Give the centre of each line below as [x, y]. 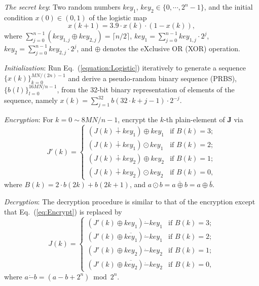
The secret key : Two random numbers [62, 7]
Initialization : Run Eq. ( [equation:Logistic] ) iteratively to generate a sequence [125, 68]
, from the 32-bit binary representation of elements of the [146, 89]
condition [18, 17]
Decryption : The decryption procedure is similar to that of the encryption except [130, 201]
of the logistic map [118, 17]
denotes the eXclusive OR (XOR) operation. [171, 48]
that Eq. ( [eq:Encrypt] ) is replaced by [63, 211]
